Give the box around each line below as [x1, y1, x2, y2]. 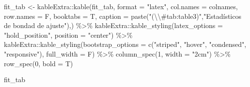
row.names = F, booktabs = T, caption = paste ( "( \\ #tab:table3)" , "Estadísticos [4, 11, 241, 21]
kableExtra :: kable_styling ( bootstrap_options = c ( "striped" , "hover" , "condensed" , [4, 39, 247, 49]
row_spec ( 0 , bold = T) [4, 58, 73, 68]
